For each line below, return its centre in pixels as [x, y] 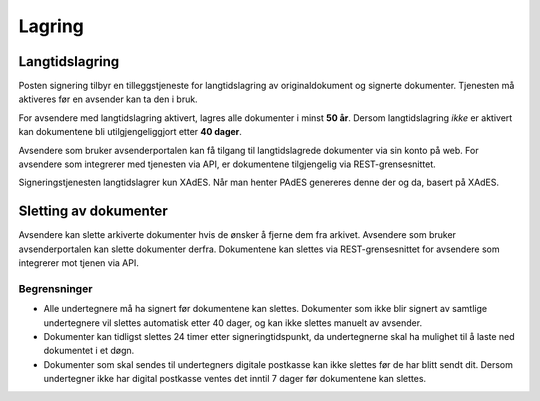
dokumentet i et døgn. [89, 351]
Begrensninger [55, 288]
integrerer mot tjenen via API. [79, 263]
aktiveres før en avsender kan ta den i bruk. [108, 99]
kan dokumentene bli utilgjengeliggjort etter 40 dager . [130, 132]
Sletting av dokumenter [93, 211]
